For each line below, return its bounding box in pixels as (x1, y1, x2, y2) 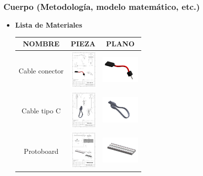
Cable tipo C (21, 106, 61, 116)
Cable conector (18, 65, 64, 75)
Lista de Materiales (15, 20, 82, 30)
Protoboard (24, 145, 59, 156)
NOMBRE (23, 38, 60, 49)
